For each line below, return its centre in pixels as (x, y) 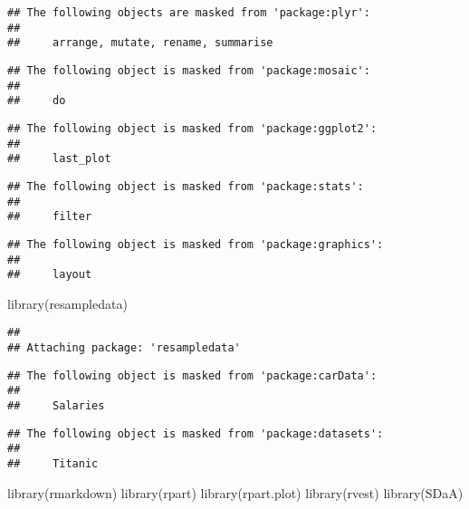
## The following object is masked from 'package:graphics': (196, 244)
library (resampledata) (67, 303)
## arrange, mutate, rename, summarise (140, 43)
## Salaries (56, 406)
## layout (50, 275)
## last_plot (59, 159)
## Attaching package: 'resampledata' (124, 348)
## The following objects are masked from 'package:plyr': (189, 13)
